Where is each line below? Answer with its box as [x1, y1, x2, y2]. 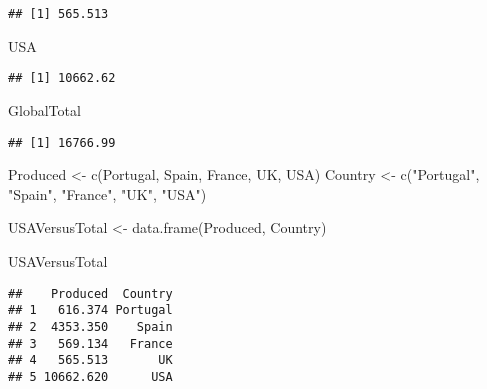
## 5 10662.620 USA [8, 369, 173, 384]
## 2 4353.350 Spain [8, 319, 173, 334]
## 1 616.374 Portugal [8, 303, 173, 318]
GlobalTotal [8, 99, 81, 120]
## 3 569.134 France [8, 336, 173, 351]
